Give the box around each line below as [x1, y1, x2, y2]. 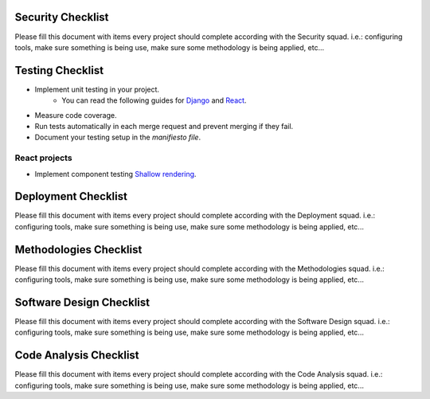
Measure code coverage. [34, 110, 117, 119]
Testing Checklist [14, 64, 104, 77]
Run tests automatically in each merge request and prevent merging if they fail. [34, 121, 294, 131]
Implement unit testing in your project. [34, 84, 159, 94]
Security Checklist [14, 10, 109, 24]
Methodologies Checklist [14, 243, 143, 256]
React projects [14, 152, 72, 163]
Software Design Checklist [14, 295, 150, 309]
